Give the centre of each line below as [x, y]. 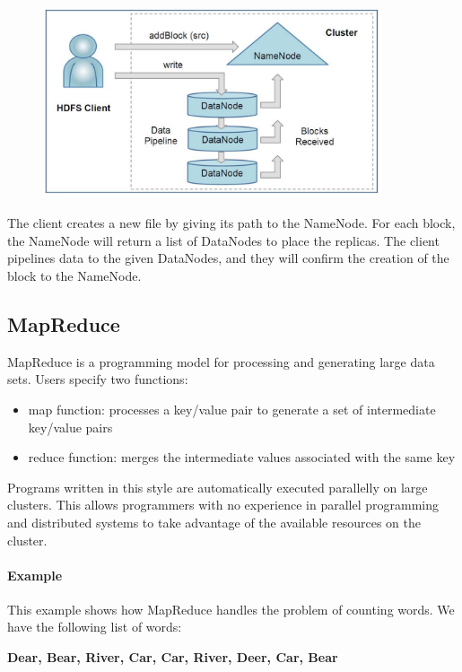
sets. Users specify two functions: [98, 379]
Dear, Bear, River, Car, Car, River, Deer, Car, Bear [173, 657]
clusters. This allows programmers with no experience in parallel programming [223, 505]
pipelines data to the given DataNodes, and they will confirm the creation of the [228, 258]
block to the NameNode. [74, 275]
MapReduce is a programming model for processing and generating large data [221, 361]
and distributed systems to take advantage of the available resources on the [214, 522]
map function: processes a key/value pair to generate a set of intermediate [232, 409]
